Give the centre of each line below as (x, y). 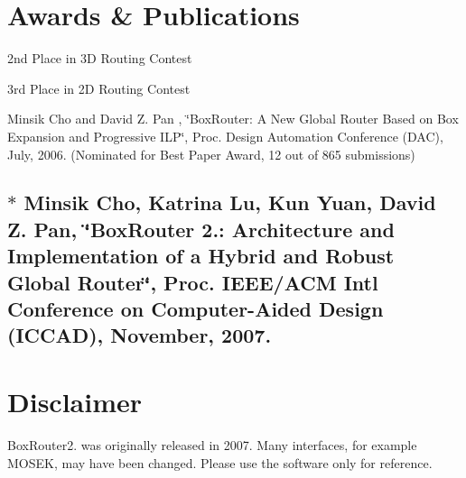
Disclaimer (75, 402)
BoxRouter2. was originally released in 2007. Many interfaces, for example (212, 444)
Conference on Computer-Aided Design (196, 309)
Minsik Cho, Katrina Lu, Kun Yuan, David (230, 202)
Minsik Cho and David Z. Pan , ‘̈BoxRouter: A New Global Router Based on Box (233, 119)
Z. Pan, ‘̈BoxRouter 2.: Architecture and (201, 229)
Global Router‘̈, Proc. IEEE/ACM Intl (193, 282)
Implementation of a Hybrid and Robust (201, 256)
